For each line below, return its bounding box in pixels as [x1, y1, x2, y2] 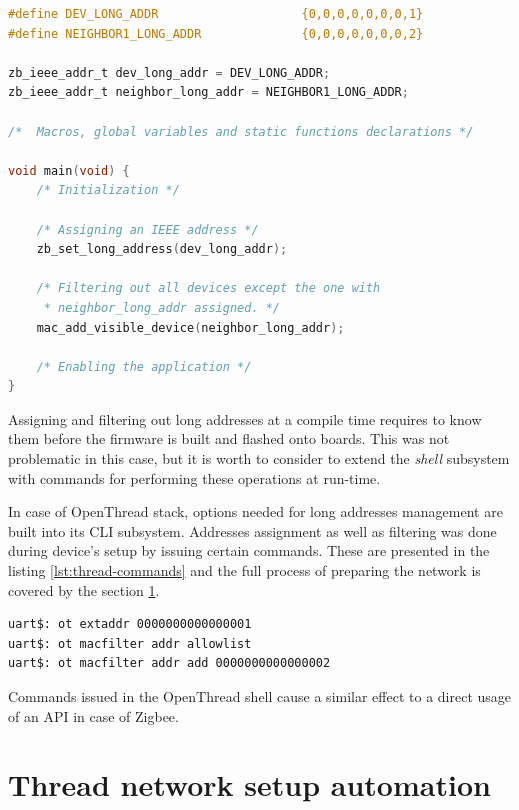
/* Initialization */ [36, 183, 180, 198]
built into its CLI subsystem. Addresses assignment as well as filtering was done [8, 520, 497, 541]
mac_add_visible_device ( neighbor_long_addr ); [36, 320, 345, 335]
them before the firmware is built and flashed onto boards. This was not [8, 428, 450, 449]
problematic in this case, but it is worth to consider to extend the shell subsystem [8, 448, 510, 469]
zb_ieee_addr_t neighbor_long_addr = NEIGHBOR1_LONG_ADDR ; [8, 85, 409, 100]
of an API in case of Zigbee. [8, 705, 179, 726]
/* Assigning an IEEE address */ [36, 222, 259, 237]
